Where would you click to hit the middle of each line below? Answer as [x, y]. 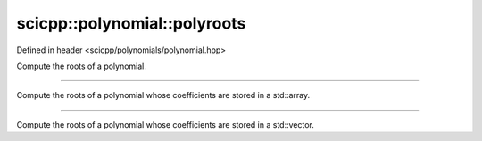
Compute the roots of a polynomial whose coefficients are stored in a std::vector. [165, 124]
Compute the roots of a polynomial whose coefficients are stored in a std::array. [163, 95]
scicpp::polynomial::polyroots [131, 23]
